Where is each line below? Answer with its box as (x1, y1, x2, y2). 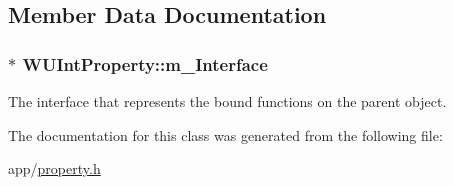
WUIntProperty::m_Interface (22, 51, 268, 76)
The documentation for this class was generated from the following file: (8, 124, 443, 145)
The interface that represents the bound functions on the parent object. (8, 91, 447, 111)
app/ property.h (8, 158, 101, 179)
